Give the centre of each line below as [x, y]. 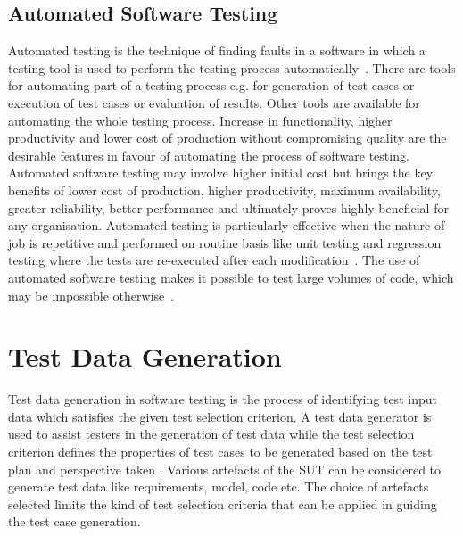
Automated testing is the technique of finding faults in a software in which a [217, 50]
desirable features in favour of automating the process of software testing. [209, 155]
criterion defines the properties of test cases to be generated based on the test [220, 452]
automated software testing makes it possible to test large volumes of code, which [231, 277]
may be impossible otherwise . [91, 295]
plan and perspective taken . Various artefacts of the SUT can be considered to [225, 469]
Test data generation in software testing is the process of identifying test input [223, 399]
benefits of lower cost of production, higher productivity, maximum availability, [224, 190]
